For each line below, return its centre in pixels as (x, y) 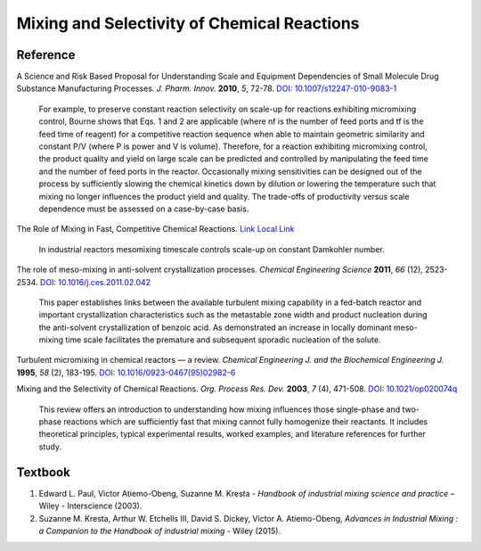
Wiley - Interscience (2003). (90, 506)
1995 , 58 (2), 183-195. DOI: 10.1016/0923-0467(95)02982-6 (126, 372)
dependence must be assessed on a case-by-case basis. (144, 209)
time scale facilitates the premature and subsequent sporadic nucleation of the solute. (223, 340)
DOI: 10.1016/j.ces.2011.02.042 (96, 282)
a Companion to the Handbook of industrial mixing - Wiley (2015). (159, 530)
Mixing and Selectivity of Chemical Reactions (188, 23)
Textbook (43, 472)
